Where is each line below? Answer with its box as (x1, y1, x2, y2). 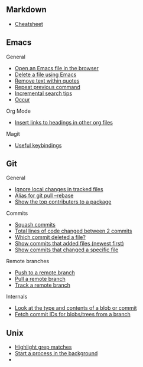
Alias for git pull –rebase (14, 192, 74, 199)
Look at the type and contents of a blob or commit (14, 304, 137, 312)
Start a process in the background (14, 350, 98, 357)
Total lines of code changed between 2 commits (14, 227, 132, 235)
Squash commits (14, 221, 56, 228)
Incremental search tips (14, 90, 73, 97)
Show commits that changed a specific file (14, 246, 119, 253)
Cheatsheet (14, 20, 43, 27)
